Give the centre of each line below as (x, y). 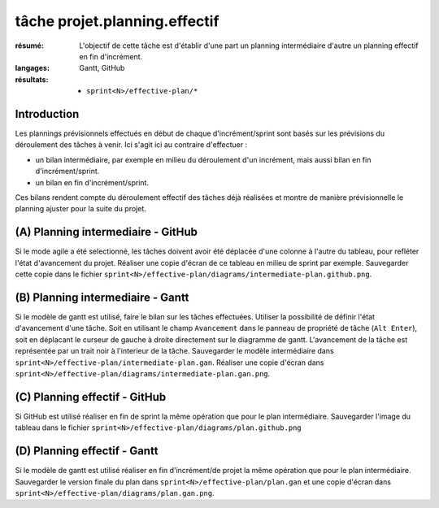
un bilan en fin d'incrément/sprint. (92, 182)
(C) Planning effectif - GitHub (91, 397)
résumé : (30, 46)
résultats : (32, 79)
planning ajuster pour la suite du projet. (80, 209)
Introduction (47, 114)
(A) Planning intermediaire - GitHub (106, 232)
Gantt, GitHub (102, 68)
